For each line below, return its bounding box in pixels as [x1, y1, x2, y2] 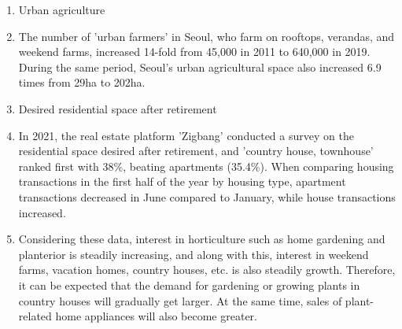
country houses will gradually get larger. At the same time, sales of [18, 292, 342, 309]
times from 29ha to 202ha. [18, 74, 146, 91]
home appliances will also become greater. [55, 308, 257, 324]
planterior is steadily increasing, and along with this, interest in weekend [18, 246, 369, 262]
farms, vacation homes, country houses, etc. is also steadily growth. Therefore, [18, 261, 396, 278]
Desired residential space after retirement [18, 100, 217, 116]
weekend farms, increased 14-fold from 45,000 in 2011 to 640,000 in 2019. [18, 43, 371, 60]
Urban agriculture [18, 2, 105, 17]
